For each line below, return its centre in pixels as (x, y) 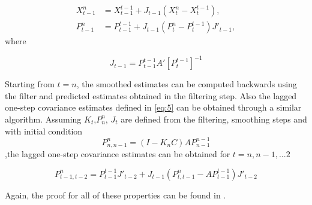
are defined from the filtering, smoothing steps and (214, 119)
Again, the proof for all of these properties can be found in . (115, 195)
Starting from (30, 84)
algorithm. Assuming (43, 119)
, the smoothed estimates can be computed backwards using (187, 84)
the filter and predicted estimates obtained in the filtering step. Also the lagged (151, 95)
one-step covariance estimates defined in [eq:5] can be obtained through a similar (153, 107)
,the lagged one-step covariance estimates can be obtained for (118, 154)
